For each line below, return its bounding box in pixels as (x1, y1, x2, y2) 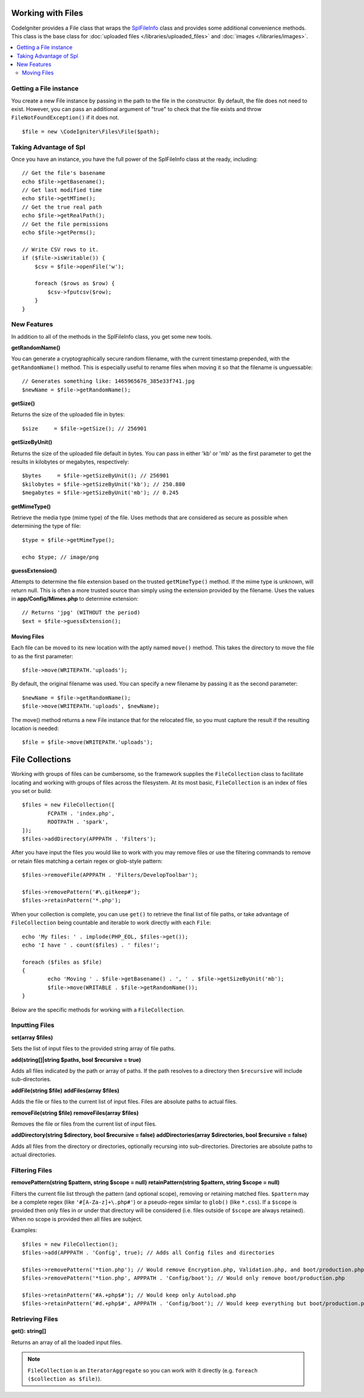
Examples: (11, 1226, 38, 1234)
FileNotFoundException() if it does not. (11, 114, 120, 121)
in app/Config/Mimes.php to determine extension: (11, 595, 139, 603)
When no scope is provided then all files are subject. (11, 1215, 143, 1223)
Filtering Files (11, 1166, 53, 1174)
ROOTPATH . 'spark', (47, 819, 109, 825)
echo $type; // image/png (22, 553, 99, 561)
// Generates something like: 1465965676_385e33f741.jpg (22, 378, 195, 385)
